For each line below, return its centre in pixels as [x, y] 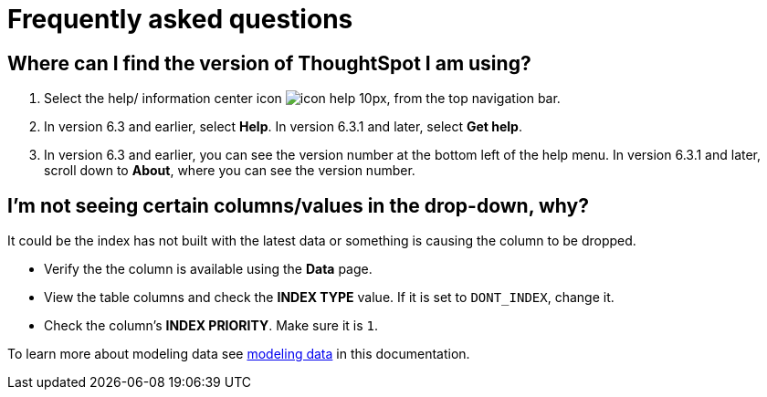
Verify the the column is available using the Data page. [208, 269]
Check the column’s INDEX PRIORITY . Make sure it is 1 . [211, 326]
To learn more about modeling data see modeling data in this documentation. [239, 354]
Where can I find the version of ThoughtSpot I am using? [269, 63]
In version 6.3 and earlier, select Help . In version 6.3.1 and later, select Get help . [283, 127]
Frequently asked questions [180, 19]
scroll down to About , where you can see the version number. [230, 171]
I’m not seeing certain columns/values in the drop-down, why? [298, 205]
